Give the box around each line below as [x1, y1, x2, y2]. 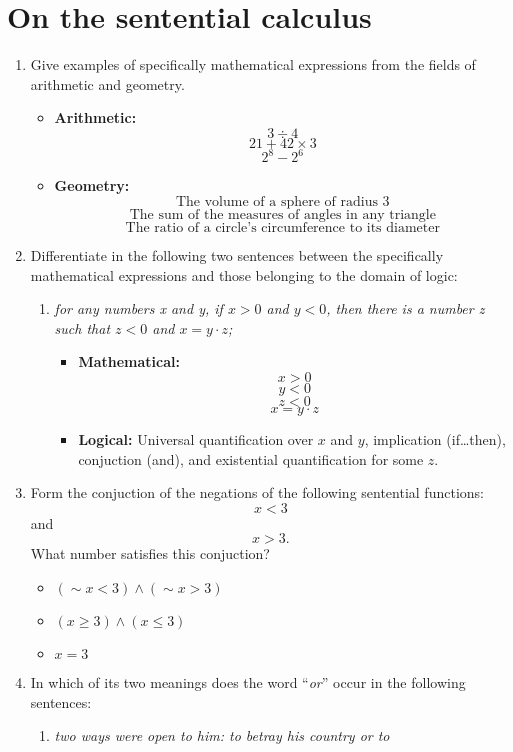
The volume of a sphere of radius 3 [175, 195, 390, 209]
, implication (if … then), [364, 428, 506, 449]
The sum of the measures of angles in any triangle [129, 208, 436, 222]
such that [54, 317, 111, 338]
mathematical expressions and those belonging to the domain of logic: [30, 264, 458, 285]
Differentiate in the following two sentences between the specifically [30, 245, 444, 265]
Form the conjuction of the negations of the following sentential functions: [30, 482, 484, 503]
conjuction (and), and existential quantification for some [78, 448, 424, 469]
